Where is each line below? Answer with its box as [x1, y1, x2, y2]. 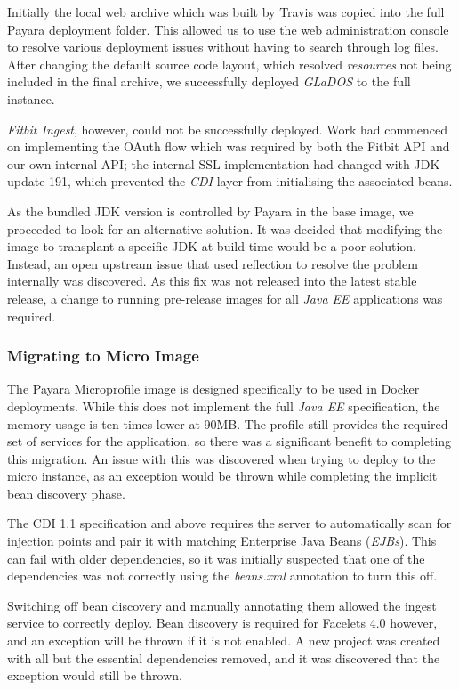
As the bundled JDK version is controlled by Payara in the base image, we [7, 201, 414, 220]
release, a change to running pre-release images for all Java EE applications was [7, 288, 443, 307]
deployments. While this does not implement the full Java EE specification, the [7, 396, 440, 415]
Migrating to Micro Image [7, 345, 199, 367]
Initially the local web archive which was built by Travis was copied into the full [7, 3, 445, 20]
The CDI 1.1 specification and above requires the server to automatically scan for [7, 514, 452, 532]
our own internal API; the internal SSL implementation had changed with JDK [7, 154, 440, 173]
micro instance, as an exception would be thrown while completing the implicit [7, 467, 438, 485]
